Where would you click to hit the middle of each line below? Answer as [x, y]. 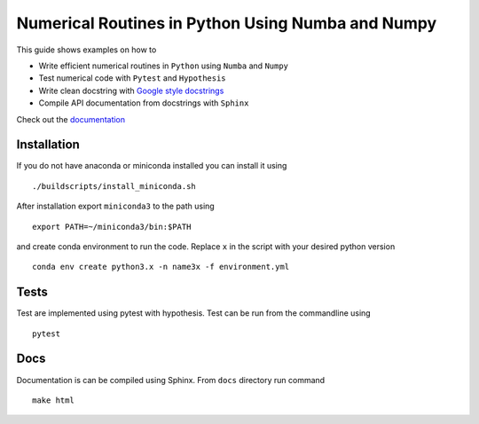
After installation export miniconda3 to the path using [115, 206]
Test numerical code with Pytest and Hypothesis [132, 78]
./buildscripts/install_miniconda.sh [114, 186]
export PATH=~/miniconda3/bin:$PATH [112, 227]
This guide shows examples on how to [86, 50]
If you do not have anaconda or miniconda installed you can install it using [152, 166]
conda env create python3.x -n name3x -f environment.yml [161, 267]
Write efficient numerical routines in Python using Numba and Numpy [163, 66]
